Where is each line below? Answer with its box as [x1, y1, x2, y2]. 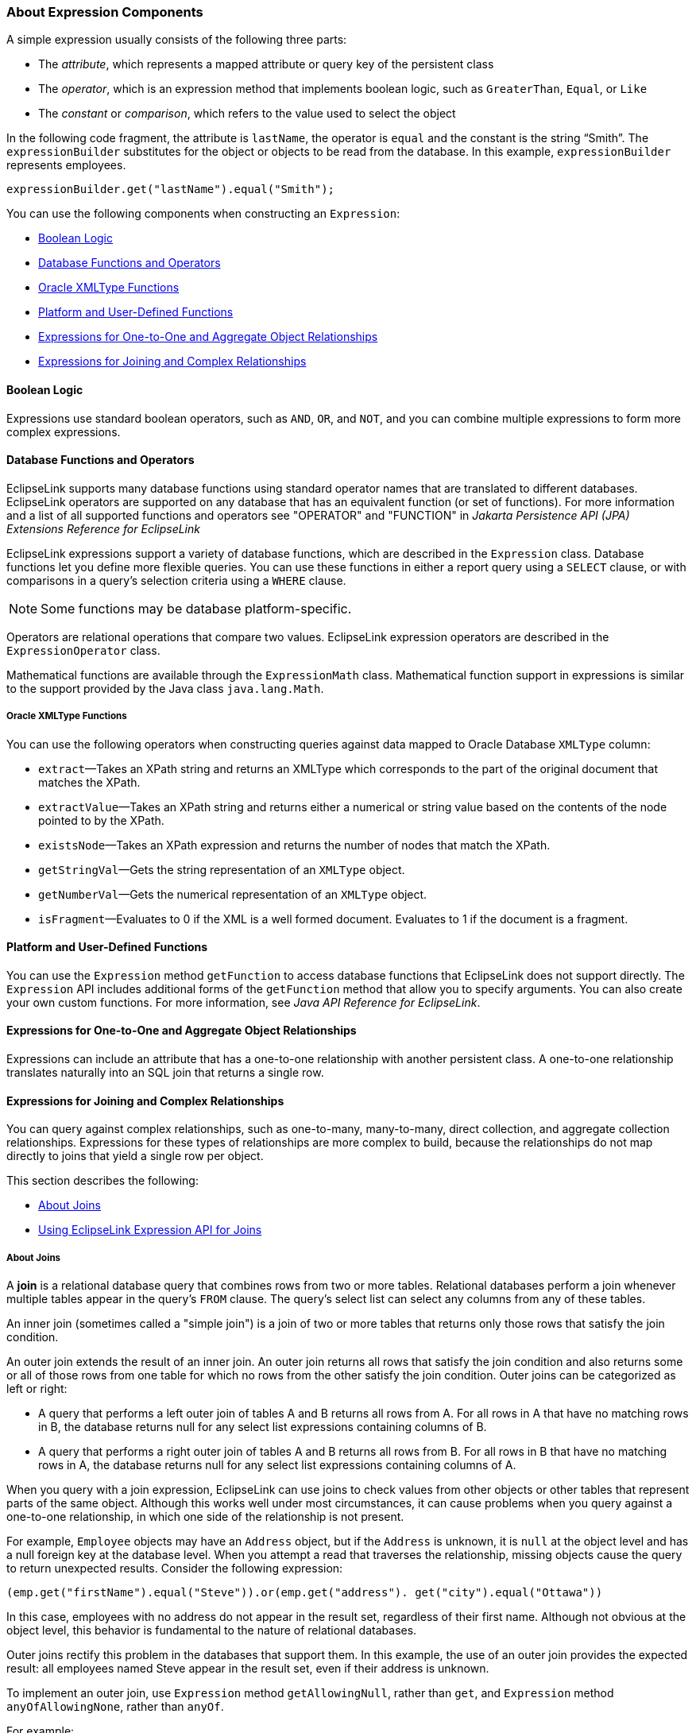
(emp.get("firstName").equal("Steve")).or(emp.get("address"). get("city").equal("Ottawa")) [6, 1586, 603, 1600]
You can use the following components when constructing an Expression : [6, 207, 400, 221]
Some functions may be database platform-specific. [41, 600, 352, 617]
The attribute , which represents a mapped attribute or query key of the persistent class [38, 57, 494, 72]
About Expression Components [6, 4, 203, 20]
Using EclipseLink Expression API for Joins [38, 1223, 262, 1237]
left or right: [6, 1382, 68, 1396]
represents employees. [6, 158, 126, 172]
